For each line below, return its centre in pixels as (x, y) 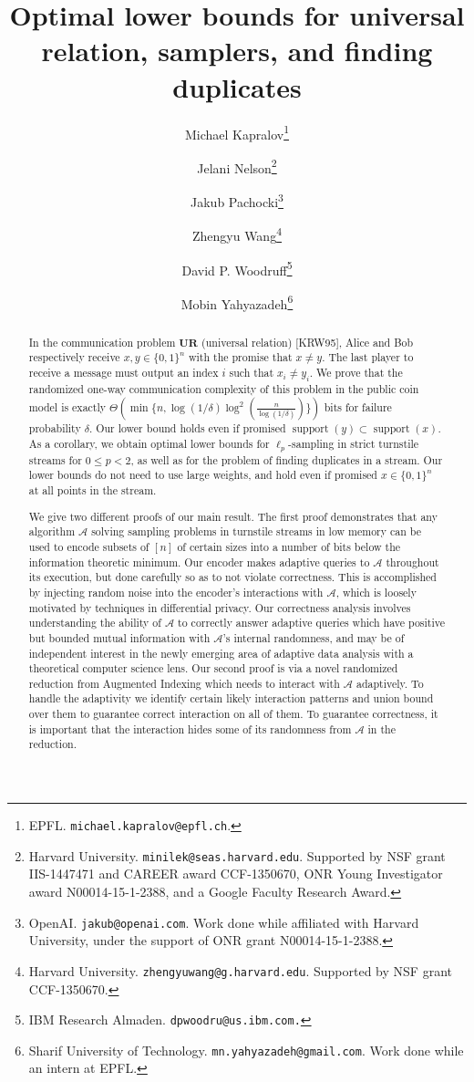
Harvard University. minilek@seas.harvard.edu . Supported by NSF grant (237, 855)
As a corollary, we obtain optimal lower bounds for (149, 443)
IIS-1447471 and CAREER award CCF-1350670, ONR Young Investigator (236, 874)
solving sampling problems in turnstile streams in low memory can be (257, 531)
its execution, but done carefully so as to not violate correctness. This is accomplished (232, 577)
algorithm (52, 531)
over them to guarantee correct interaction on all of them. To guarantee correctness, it (233, 714)
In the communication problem (102, 342)
